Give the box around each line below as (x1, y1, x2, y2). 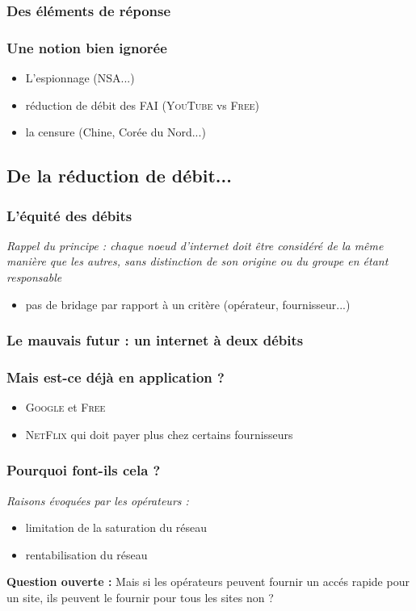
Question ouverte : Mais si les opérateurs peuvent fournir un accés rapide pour (6, 573, 410, 590)
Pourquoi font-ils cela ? (6, 460, 161, 480)
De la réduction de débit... (6, 163, 232, 188)
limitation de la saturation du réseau (25, 519, 208, 536)
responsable (6, 269, 62, 286)
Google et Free (25, 399, 106, 416)
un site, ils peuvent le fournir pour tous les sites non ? (6, 589, 274, 606)
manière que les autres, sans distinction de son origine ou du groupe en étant (6, 253, 389, 270)
